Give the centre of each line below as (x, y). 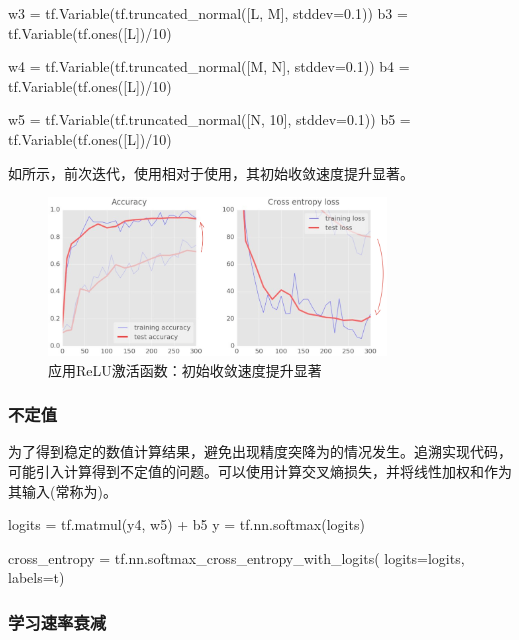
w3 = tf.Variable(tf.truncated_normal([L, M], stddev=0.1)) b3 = (208, 13)
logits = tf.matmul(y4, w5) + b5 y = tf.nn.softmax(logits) (186, 524)
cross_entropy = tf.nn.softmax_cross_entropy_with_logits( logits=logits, (236, 557)
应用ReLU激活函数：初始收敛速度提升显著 (185, 369)
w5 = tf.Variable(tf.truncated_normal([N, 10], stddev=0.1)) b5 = (209, 119)
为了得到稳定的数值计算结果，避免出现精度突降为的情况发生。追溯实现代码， (260, 451)
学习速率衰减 (57, 621)
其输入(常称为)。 (62, 490)
